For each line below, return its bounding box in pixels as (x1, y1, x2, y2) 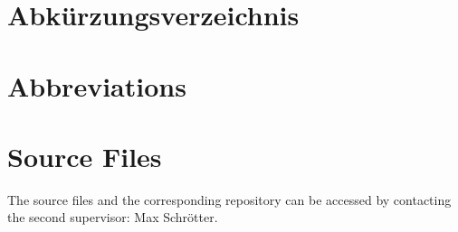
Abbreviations (7, 67, 186, 104)
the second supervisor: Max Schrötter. (7, 208, 218, 227)
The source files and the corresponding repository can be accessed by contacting (7, 190, 452, 209)
